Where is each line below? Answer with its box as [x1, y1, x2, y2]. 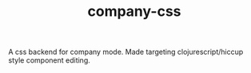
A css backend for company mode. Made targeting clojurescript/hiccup [8, 47, 244, 57]
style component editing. [8, 56, 90, 65]
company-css [87, 2, 181, 21]
